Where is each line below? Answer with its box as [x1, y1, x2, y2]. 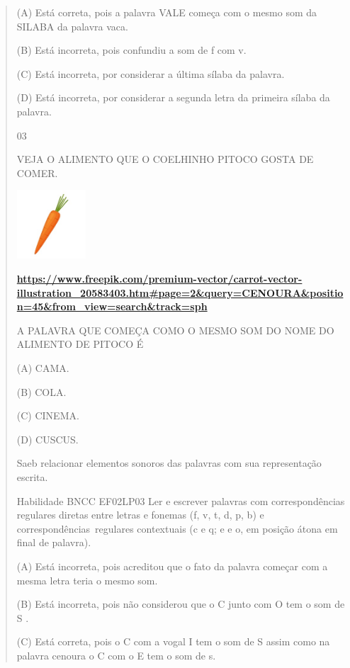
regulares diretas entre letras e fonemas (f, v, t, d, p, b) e [16, 507, 264, 522]
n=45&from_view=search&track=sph [16, 299, 208, 314]
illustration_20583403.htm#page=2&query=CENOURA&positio [16, 285, 344, 300]
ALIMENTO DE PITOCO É [16, 336, 144, 351]
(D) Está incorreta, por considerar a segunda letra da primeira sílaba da [16, 90, 330, 105]
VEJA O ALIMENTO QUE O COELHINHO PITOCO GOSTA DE [16, 152, 314, 166]
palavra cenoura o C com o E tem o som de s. [16, 647, 216, 662]
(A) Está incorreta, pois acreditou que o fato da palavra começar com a [16, 558, 328, 573]
